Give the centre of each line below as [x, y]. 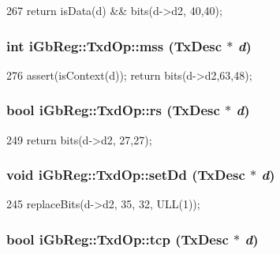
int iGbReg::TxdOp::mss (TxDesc [114, 45]
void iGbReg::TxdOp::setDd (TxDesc [126, 175]
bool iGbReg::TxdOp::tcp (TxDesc [118, 239]
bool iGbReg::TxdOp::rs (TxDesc [113, 110]
